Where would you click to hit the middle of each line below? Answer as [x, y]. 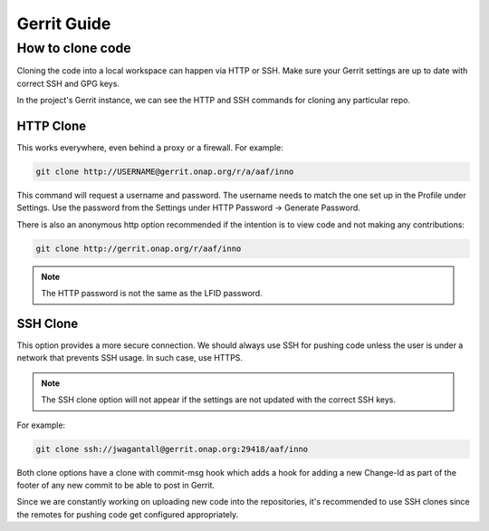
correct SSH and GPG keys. [68, 83]
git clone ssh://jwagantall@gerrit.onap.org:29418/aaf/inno [172, 449]
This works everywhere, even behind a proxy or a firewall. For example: [150, 148]
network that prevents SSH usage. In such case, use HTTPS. [130, 358]
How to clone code [74, 48]
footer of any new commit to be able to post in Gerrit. [116, 486]
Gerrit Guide [64, 24]
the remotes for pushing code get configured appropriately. [128, 514]
